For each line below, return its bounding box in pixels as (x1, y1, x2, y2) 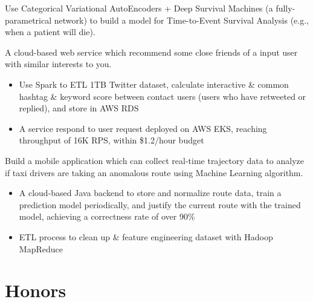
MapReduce (19, 242, 63, 255)
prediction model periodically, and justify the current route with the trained (19, 198, 301, 211)
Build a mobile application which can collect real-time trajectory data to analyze (5, 154, 304, 166)
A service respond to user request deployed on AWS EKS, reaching (19, 122, 267, 134)
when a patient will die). (5, 25, 95, 38)
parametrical (5, 13, 52, 26)
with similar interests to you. (5, 57, 112, 70)
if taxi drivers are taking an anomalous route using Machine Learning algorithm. (5, 166, 303, 179)
